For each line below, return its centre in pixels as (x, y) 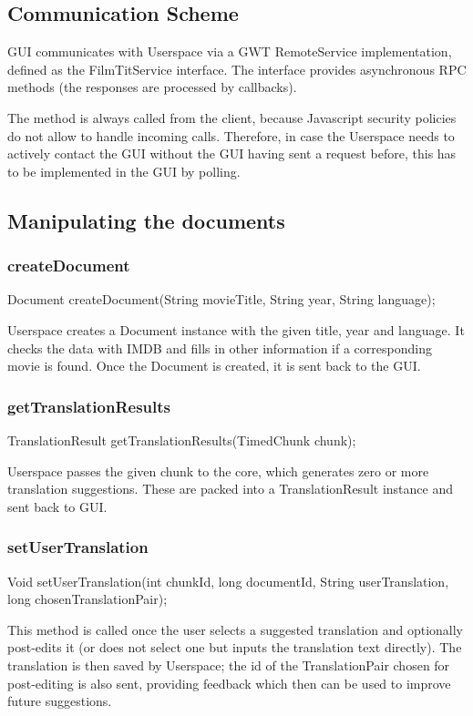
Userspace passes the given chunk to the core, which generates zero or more (218, 471)
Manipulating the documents (146, 220)
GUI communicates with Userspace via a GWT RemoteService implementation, (230, 51)
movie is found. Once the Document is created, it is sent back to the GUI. (214, 366)
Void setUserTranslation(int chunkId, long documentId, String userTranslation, (228, 581)
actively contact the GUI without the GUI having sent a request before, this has (232, 153)
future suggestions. (60, 701)
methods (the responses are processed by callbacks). (152, 87)
